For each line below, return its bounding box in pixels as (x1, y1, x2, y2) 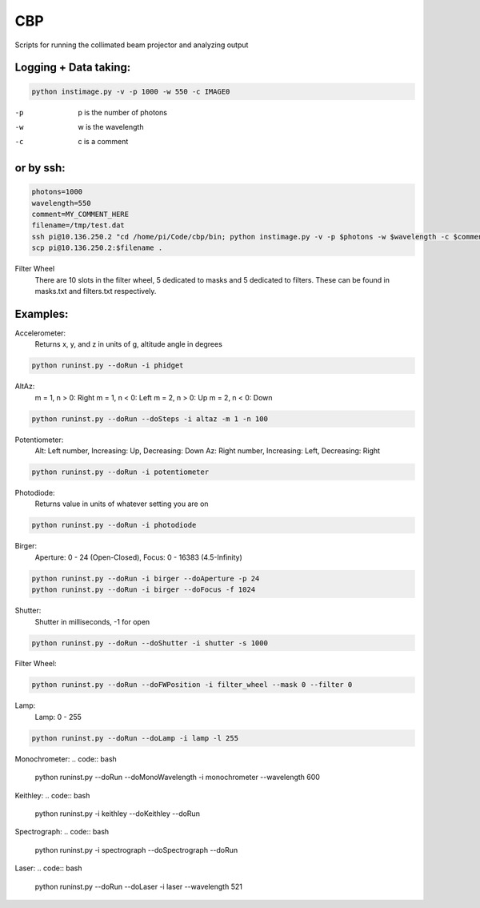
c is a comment (78, 137, 129, 147)
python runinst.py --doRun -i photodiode (31, 520, 197, 530)
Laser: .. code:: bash (14, 863, 82, 873)
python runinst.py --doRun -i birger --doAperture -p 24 (31, 573, 260, 583)
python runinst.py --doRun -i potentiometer (31, 468, 210, 476)
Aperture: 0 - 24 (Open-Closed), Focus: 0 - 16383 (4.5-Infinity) (34, 552, 243, 562)
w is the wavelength (78, 122, 144, 131)
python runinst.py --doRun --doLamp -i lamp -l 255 (31, 733, 239, 742)
